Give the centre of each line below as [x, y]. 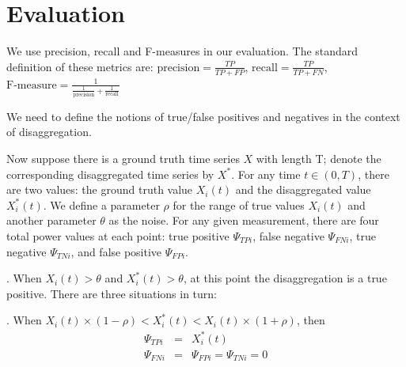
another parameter [51, 220]
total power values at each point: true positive [118, 236]
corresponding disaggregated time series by [110, 174]
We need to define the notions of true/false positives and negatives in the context [203, 116]
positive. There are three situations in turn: [112, 293]
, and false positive [116, 251]
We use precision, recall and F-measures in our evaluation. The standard [182, 51]
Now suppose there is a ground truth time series [123, 159]
